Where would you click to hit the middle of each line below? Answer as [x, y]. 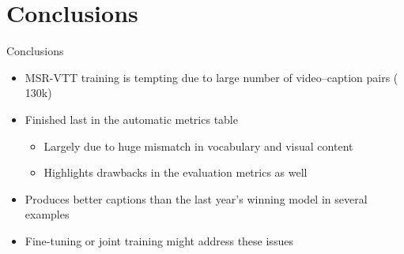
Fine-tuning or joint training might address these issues [159, 240]
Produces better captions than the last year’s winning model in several [196, 198]
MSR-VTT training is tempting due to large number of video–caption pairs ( [211, 77]
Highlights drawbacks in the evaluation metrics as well [176, 172]
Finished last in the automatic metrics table [131, 119]
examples [47, 214]
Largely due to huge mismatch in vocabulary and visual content [198, 146]
